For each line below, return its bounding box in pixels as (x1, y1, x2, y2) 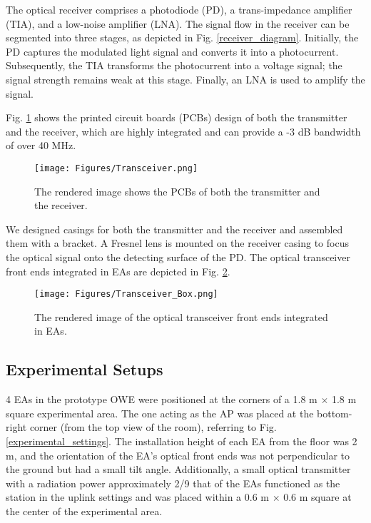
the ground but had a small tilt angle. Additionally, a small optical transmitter (6, 462, 351, 477)
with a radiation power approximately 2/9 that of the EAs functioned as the (6, 475, 340, 490)
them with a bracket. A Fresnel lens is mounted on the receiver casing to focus (6, 235, 349, 250)
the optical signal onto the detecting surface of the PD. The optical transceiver (6, 249, 350, 264)
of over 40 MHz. (6, 138, 76, 153)
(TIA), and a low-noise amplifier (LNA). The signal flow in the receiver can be (6, 16, 350, 31)
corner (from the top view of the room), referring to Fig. (29, 420, 277, 435)
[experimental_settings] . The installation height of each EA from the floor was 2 (6, 433, 357, 448)
